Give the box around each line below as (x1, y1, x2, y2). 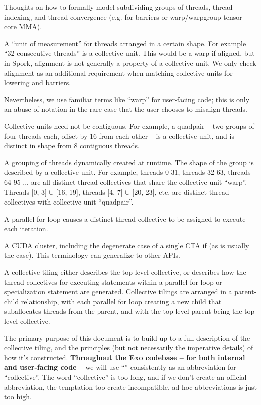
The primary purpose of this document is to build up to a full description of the (4, 332, 250, 343)
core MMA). (4, 21, 42, 32)
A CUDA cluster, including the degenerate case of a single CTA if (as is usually (4, 240, 249, 250)
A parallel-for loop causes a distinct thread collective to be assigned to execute (4, 213, 246, 224)
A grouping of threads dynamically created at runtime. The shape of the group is (4, 157, 254, 167)
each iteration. (4, 223, 48, 234)
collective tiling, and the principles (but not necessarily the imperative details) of (4, 342, 253, 353)
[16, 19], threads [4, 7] (56, 186, 123, 197)
